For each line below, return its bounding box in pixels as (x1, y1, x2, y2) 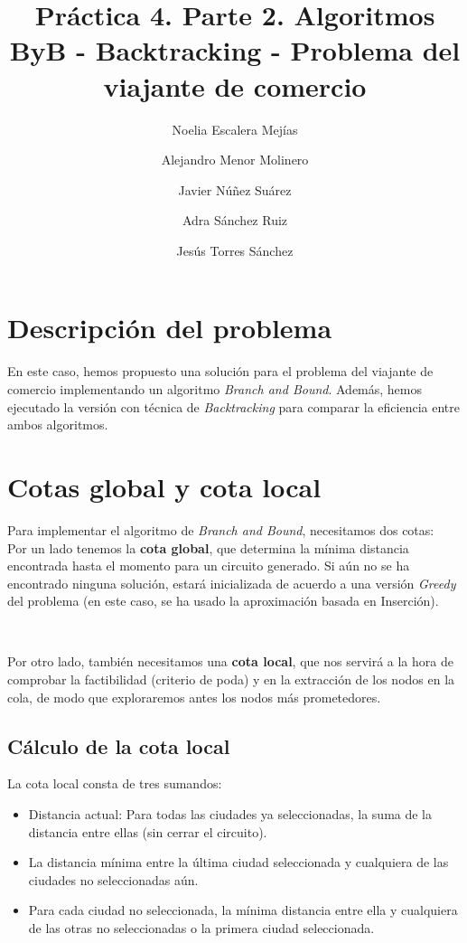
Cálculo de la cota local (7, 731, 230, 759)
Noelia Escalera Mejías (172, 119, 298, 138)
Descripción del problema (7, 309, 332, 346)
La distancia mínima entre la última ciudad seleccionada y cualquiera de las (28, 853, 449, 872)
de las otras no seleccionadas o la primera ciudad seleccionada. (28, 919, 375, 938)
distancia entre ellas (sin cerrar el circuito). (28, 822, 267, 841)
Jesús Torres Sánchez (176, 240, 294, 259)
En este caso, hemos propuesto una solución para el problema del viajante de (7, 362, 434, 381)
